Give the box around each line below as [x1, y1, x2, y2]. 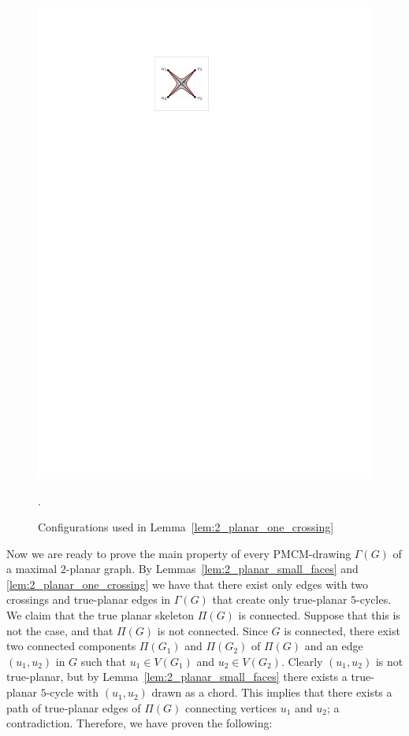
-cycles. [356, 591, 392, 608]
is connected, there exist [284, 622, 400, 638]
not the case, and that [6, 622, 113, 638]
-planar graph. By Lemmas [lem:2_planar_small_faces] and [65, 560, 359, 577]
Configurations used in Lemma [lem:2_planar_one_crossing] [38, 519, 334, 535]
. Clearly [281, 653, 323, 669]
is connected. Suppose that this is [238, 607, 400, 623]
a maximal [6, 560, 58, 577]
